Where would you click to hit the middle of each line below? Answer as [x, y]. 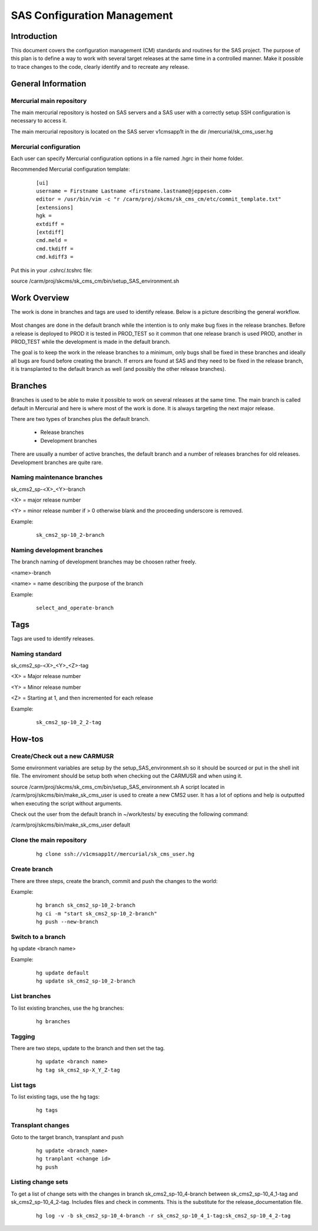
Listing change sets [40, 1182]
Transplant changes [40, 1126]
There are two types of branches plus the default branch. [80, 419]
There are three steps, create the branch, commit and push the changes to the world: [114, 881]
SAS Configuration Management [92, 15]
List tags [24, 1085]
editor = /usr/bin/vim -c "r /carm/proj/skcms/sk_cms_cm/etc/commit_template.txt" [159, 199]
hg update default [63, 973]
